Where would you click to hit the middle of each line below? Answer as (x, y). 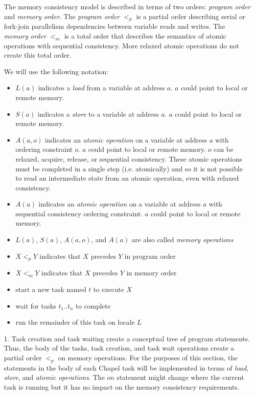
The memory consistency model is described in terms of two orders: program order (127, 6)
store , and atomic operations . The (54, 377)
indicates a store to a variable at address (98, 114)
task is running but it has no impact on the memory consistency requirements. (122, 387)
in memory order (151, 273)
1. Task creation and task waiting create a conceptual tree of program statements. (127, 338)
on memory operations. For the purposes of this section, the (148, 358)
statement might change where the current (180, 377)
